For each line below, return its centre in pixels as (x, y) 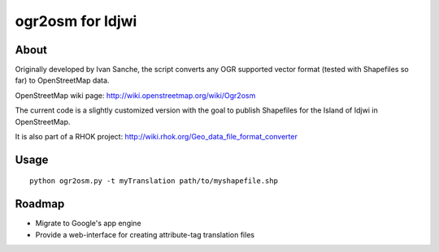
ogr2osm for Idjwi (76, 21)
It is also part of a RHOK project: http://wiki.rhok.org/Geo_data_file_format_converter (156, 137)
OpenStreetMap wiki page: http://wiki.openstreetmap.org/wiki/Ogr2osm (135, 95)
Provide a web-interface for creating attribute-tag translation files (145, 234)
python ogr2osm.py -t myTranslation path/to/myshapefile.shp (154, 181)
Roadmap (40, 204)
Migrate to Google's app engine (88, 224)
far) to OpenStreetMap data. (62, 80)
